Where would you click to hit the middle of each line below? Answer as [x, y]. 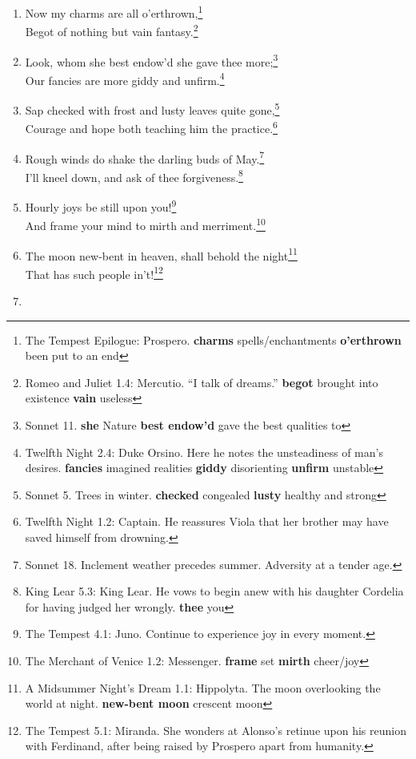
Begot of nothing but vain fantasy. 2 [112, 30]
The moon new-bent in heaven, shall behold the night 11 [161, 254]
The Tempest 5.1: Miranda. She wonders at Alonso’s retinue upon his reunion [216, 730]
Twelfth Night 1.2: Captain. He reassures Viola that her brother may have [207, 521]
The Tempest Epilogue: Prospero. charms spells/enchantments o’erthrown [213, 339]
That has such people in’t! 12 [94, 273]
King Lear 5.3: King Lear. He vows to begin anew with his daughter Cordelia [214, 591]
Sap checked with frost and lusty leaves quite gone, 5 [152, 109]
